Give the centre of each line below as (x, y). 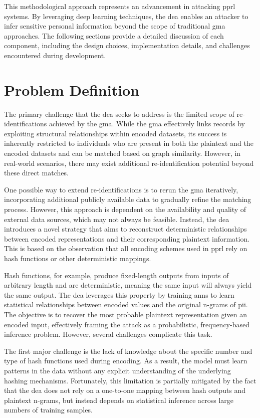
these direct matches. (36, 173)
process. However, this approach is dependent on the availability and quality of (125, 209)
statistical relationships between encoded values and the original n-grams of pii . (126, 304)
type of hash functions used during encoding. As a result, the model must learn (126, 361)
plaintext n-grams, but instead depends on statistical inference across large (119, 400)
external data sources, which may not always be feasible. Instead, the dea (117, 219)
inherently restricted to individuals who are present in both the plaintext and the (129, 143)
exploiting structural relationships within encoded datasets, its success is (115, 133)
